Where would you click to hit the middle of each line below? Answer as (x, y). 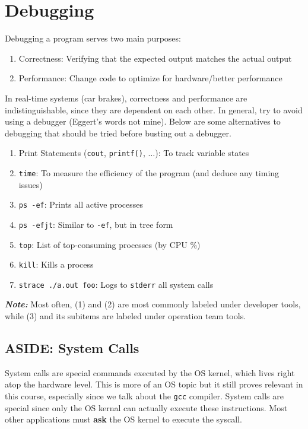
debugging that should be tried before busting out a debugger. (118, 133)
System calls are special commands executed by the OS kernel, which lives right (150, 372)
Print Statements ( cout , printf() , (82, 153)
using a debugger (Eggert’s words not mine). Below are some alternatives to (143, 121)
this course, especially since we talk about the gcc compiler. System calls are (145, 396)
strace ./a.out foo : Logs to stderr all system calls (116, 284)
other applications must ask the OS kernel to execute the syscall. (123, 419)
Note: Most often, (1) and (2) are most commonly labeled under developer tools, (153, 304)
